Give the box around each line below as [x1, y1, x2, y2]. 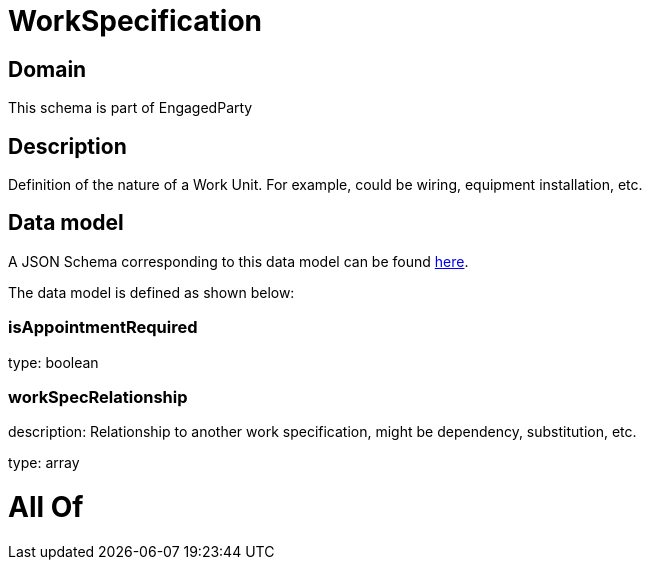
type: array [8, 454, 80, 472]
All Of [8, 490, 84, 525]
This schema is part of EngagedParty [8, 99, 253, 117]
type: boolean [8, 353, 99, 371]
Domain [8, 56, 87, 82]
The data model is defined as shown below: [8, 283, 295, 301]
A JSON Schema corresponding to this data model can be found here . [8, 252, 469, 270]
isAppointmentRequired [8, 317, 198, 338]
